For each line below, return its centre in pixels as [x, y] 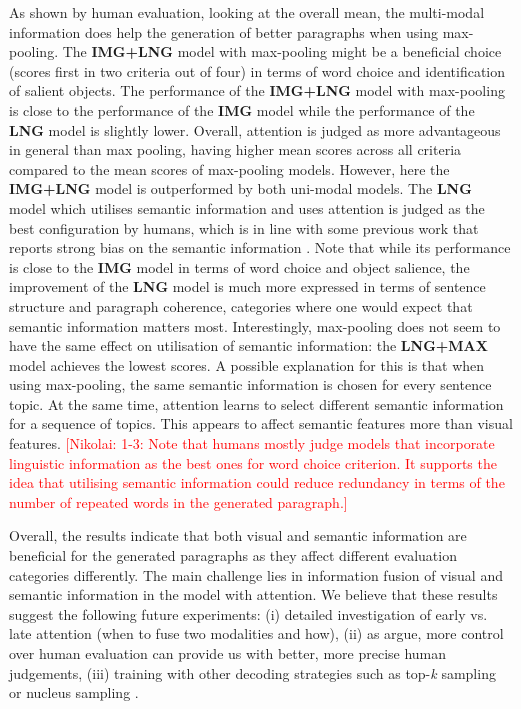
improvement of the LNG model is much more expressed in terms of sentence [247, 286]
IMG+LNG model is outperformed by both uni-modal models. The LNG [240, 188]
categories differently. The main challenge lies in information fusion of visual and [256, 574]
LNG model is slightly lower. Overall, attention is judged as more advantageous [255, 129]
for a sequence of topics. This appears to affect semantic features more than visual [261, 423]
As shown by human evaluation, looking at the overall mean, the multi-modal [247, 12]
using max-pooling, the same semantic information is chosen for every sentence [250, 384]
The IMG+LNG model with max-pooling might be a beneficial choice [282, 51]
